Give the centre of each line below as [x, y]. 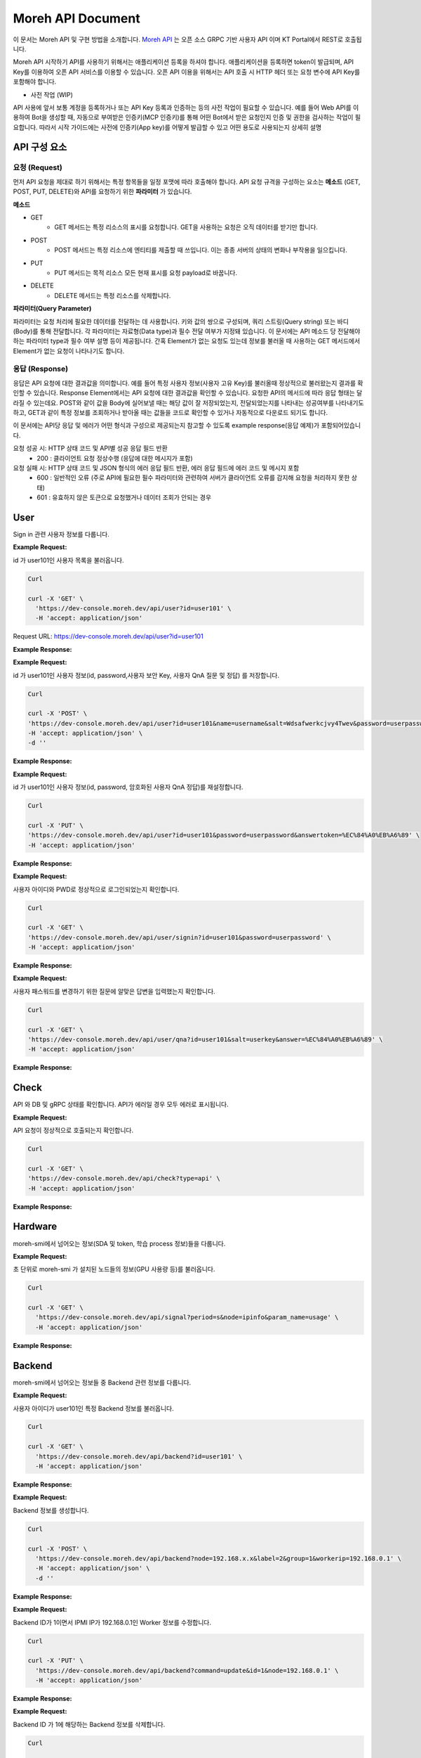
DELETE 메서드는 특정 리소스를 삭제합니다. [113, 295]
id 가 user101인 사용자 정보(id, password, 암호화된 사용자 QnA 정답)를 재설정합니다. [128, 787]
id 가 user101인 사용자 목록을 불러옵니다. [68, 560]
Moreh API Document [76, 18]
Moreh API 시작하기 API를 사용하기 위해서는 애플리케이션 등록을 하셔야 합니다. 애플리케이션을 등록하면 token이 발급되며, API [183, 62]
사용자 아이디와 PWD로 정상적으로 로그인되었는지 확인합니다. [96, 889]
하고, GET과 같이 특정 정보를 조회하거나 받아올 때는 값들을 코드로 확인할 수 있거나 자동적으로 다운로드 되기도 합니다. [171, 412]
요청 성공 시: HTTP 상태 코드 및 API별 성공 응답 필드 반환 [90, 448]
